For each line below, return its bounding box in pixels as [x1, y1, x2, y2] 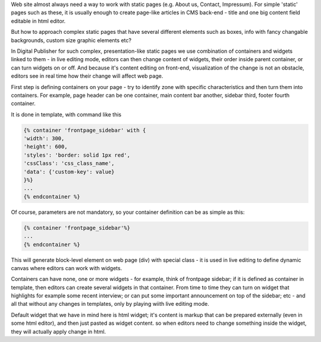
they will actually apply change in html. [11, 328, 106, 335]
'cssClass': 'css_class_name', [23, 160, 115, 167]
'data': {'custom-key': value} [23, 168, 115, 175]
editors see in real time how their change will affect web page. [11, 72, 163, 80]
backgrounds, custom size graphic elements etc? [11, 36, 132, 44]
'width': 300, [23, 135, 65, 142]
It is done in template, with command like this [11, 110, 122, 118]
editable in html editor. [11, 17, 66, 24]
